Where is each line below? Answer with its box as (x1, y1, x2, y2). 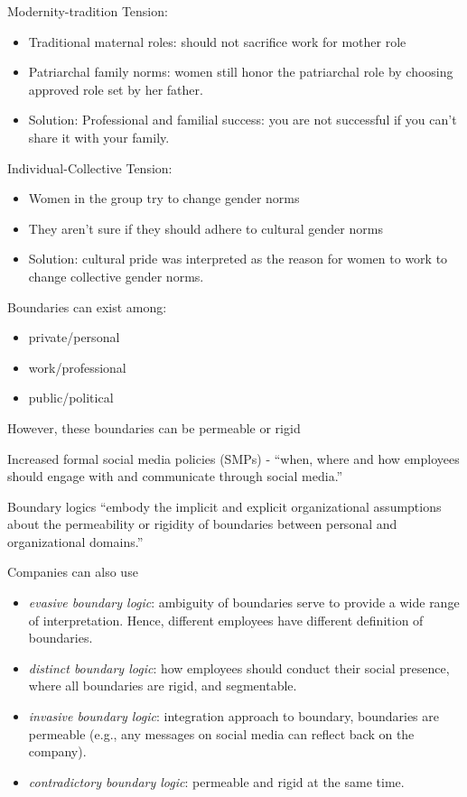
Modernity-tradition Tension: (7, 2, 168, 20)
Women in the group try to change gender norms (28, 189, 300, 208)
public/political (28, 388, 114, 407)
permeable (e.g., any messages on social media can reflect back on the (28, 724, 415, 743)
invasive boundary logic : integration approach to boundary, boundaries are (28, 707, 439, 726)
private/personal (28, 328, 120, 347)
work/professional (28, 357, 126, 376)
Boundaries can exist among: (7, 297, 167, 316)
